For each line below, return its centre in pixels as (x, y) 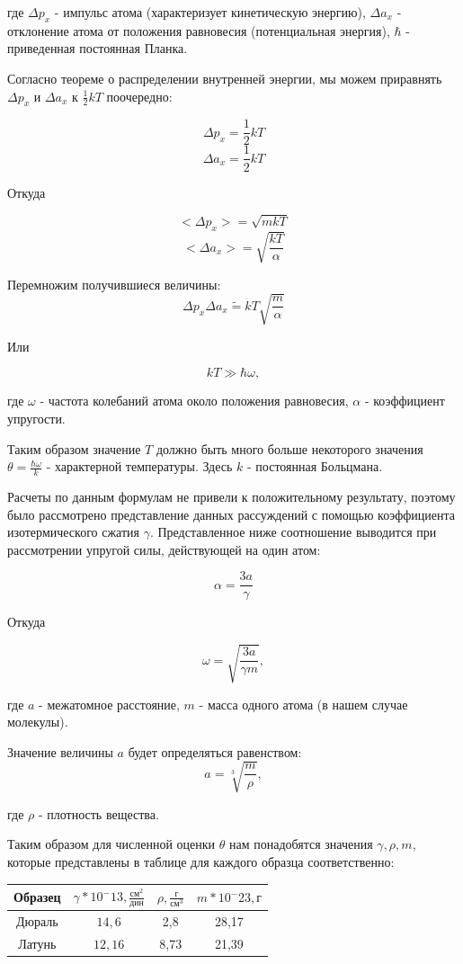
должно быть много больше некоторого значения (289, 448)
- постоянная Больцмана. (315, 466)
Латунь (37, 944)
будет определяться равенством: (215, 751)
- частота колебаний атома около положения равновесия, (194, 401)
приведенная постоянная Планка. (98, 48)
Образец (37, 897)
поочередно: (139, 96)
